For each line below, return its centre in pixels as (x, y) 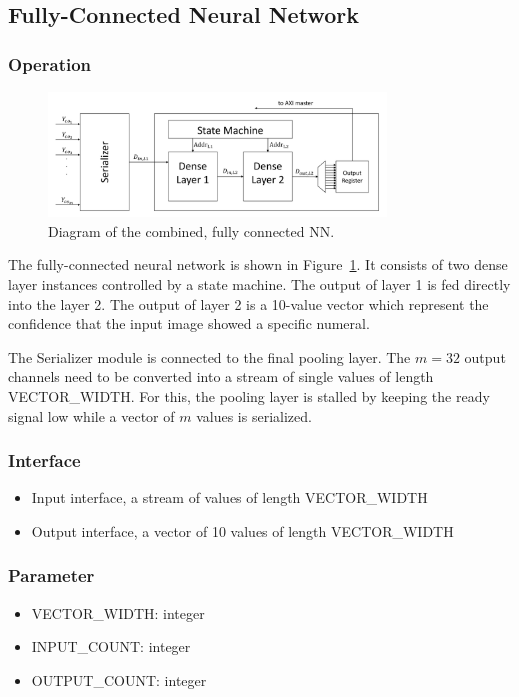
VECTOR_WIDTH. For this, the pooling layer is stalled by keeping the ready (249, 395)
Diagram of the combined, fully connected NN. (191, 230)
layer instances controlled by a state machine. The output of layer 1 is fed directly (259, 283)
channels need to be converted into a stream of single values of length (221, 376)
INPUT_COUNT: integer (111, 646)
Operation (50, 63)
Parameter (51, 575)
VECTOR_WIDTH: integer (118, 612)
